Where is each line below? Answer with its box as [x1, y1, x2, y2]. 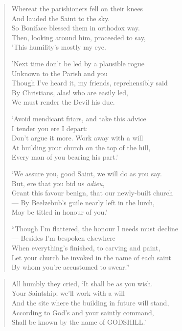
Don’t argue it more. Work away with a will [11, 133, 143, 143]
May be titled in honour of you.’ [11, 207, 108, 217]
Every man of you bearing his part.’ [11, 152, 118, 162]
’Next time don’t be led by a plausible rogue [11, 58, 144, 68]
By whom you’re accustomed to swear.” [11, 262, 130, 272]
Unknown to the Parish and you [11, 68, 108, 78]
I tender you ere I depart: [11, 123, 88, 133]
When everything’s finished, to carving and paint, [11, 243, 160, 253]
